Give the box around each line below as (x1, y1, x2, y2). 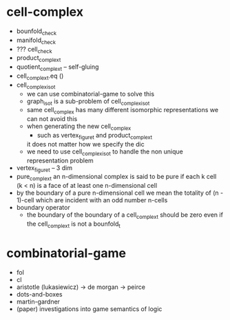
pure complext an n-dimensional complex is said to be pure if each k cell (16, 173, 217, 182)
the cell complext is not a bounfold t (26, 220, 121, 229)
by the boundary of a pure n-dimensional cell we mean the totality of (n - (16, 189, 224, 197)
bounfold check (16, 27, 56, 36)
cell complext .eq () (16, 72, 64, 81)
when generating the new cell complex (26, 122, 132, 131)
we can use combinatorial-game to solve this (26, 89, 155, 98)
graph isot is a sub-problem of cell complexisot (26, 97, 150, 107)
